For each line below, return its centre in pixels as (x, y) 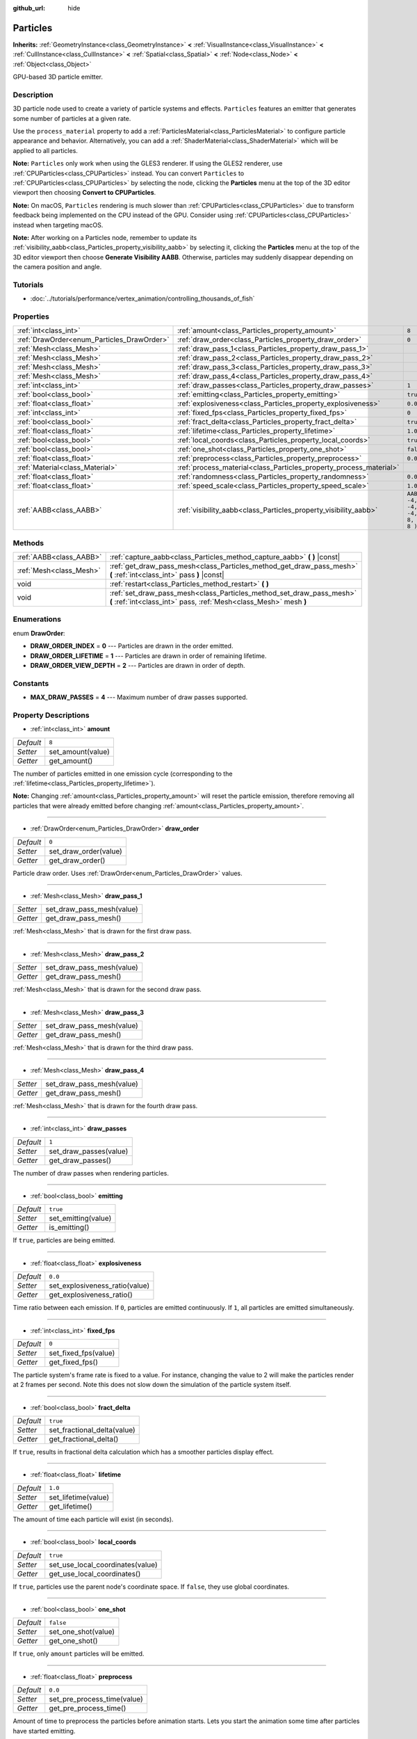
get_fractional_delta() (84, 1439)
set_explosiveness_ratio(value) (99, 1285)
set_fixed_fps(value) (82, 1353)
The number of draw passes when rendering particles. (91, 1173)
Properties (31, 316)
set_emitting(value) (80, 1219)
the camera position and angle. (57, 267)
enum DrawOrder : (39, 633)
